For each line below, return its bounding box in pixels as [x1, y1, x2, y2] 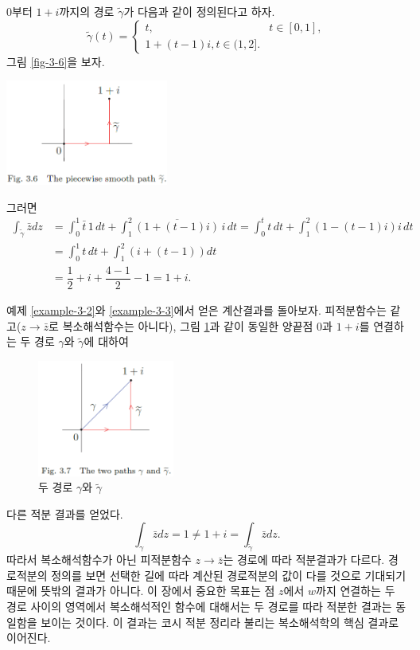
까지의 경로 [59, 3, 115, 19]
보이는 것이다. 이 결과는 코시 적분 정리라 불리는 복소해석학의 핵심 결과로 [41, 613, 399, 630]
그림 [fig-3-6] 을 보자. [6, 53, 105, 69]
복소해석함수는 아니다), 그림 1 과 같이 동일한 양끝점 [62, 317, 313, 334]
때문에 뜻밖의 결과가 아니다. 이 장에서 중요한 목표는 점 [6, 582, 275, 599]
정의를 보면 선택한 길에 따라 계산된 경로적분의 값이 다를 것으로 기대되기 [51, 566, 406, 583]
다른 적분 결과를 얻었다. [6, 505, 123, 522]
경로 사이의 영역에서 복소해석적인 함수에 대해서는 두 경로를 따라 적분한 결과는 [6, 598, 392, 614]
